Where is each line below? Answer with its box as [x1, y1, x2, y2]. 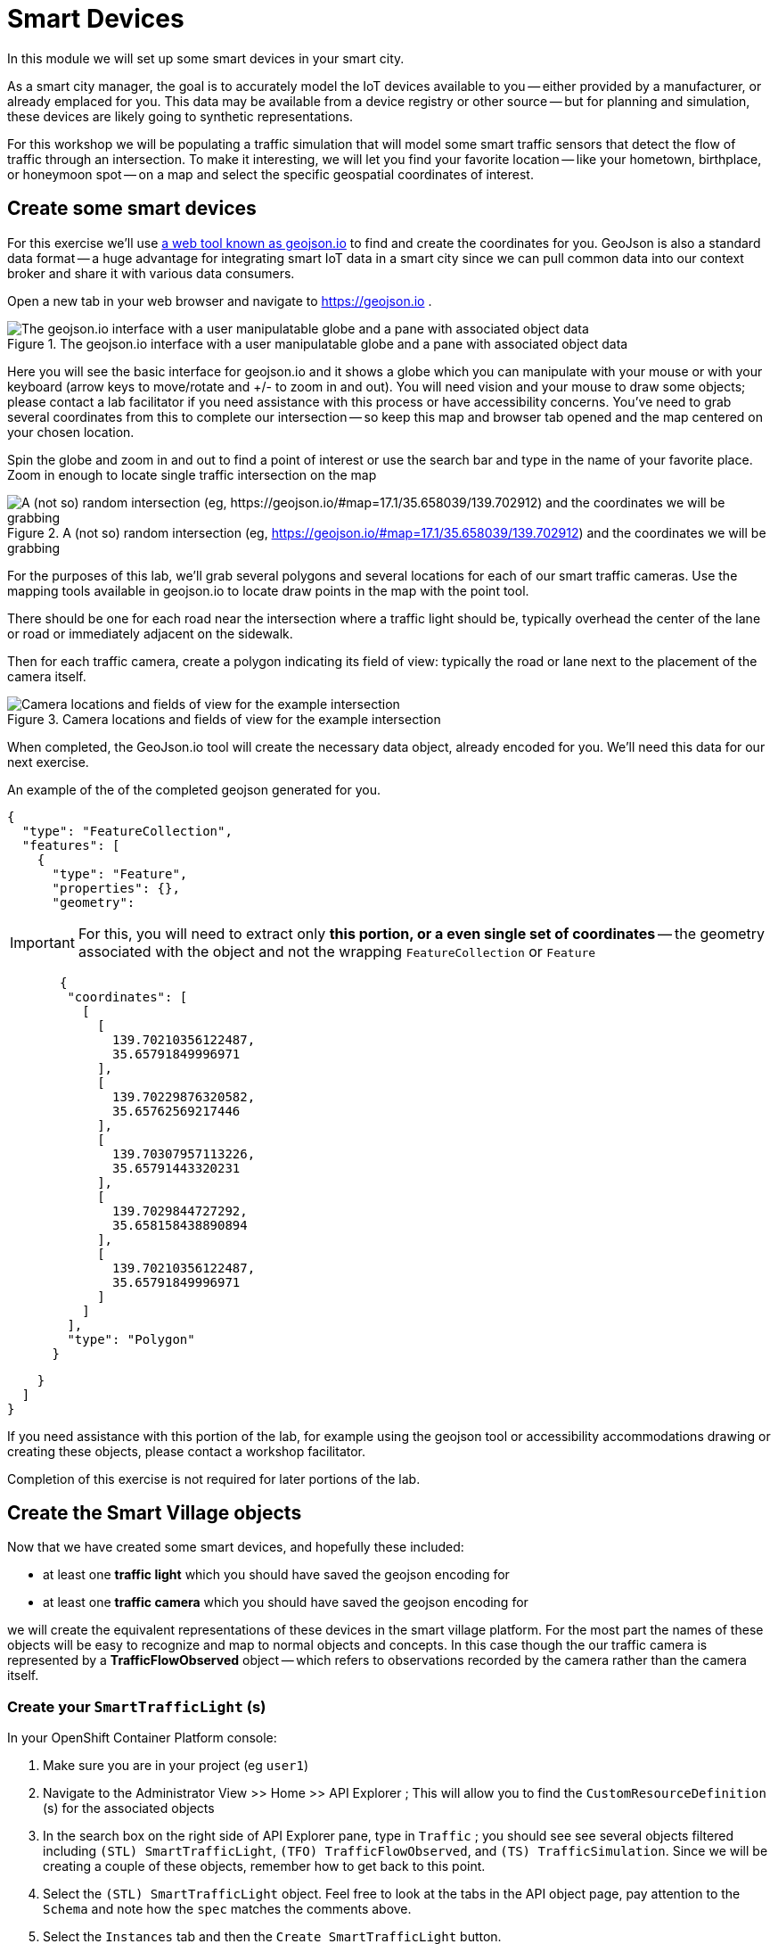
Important [10, 933, 75, 951]
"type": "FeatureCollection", [21, 823, 233, 838]
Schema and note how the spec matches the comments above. [43, 1901, 412, 1917]
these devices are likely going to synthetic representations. [7, 108, 354, 124]
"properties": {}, [52, 880, 180, 895]
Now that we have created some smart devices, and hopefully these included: [7, 1539, 464, 1555]
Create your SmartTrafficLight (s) [7, 1697, 266, 1716]
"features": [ [21, 837, 120, 853]
